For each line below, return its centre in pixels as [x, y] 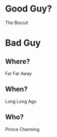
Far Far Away [19, 73]
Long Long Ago [21, 101]
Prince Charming [22, 129]
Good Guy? [28, 9]
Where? [18, 61]
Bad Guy [23, 43]
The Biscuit [17, 23]
